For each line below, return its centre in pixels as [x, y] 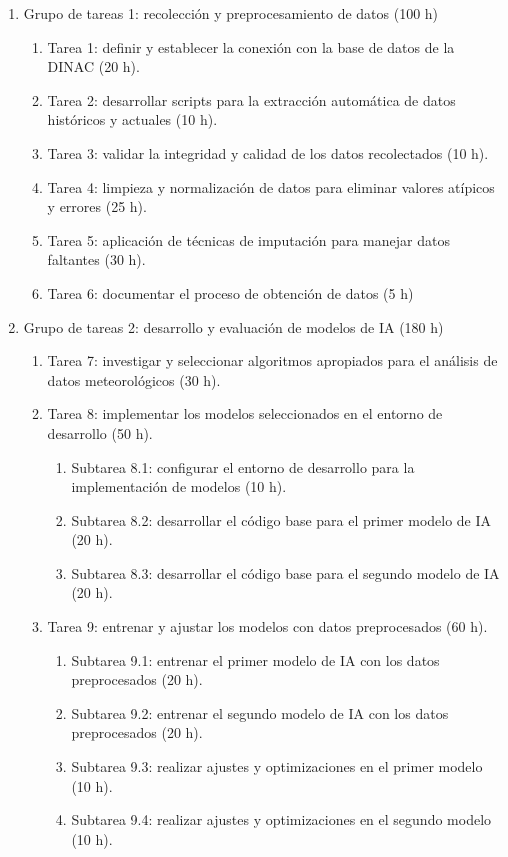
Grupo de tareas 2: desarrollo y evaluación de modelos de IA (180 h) [233, 326]
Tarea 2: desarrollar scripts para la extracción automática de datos [251, 99]
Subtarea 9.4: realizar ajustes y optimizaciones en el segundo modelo [281, 819]
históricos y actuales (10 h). [132, 119]
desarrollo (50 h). [100, 432]
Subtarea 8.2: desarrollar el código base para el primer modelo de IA [281, 519]
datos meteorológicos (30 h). [134, 379]
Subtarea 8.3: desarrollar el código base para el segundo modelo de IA [285, 572]
